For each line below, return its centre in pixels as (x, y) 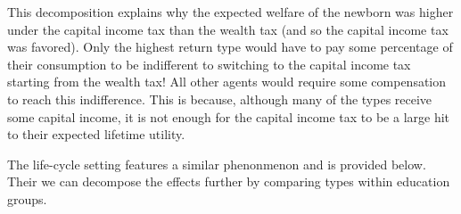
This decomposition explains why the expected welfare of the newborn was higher (230, 12)
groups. (27, 198)
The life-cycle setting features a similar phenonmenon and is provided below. (217, 164)
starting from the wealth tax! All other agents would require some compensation (227, 82)
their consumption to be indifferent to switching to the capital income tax (209, 64)
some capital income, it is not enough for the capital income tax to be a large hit (229, 116)
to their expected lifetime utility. (96, 134)
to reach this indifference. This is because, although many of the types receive (220, 99)
